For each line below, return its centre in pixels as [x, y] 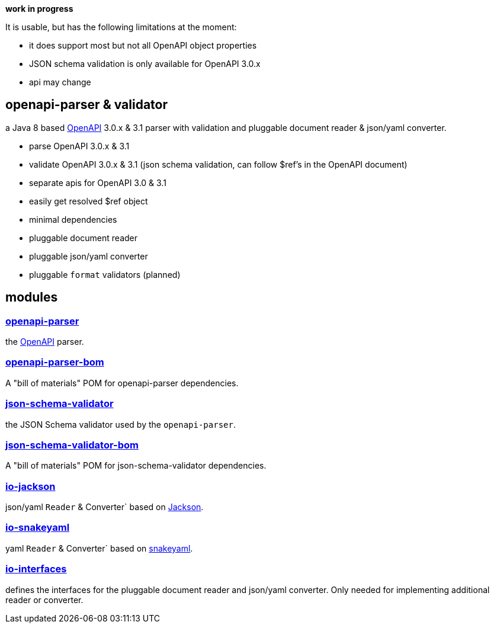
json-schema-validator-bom [72, 445]
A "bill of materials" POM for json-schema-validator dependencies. [136, 466]
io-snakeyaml [38, 528]
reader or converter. [44, 600]
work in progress [39, 9]
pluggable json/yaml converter [89, 256]
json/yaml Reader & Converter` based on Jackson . [105, 507]
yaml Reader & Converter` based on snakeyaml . [99, 548]
